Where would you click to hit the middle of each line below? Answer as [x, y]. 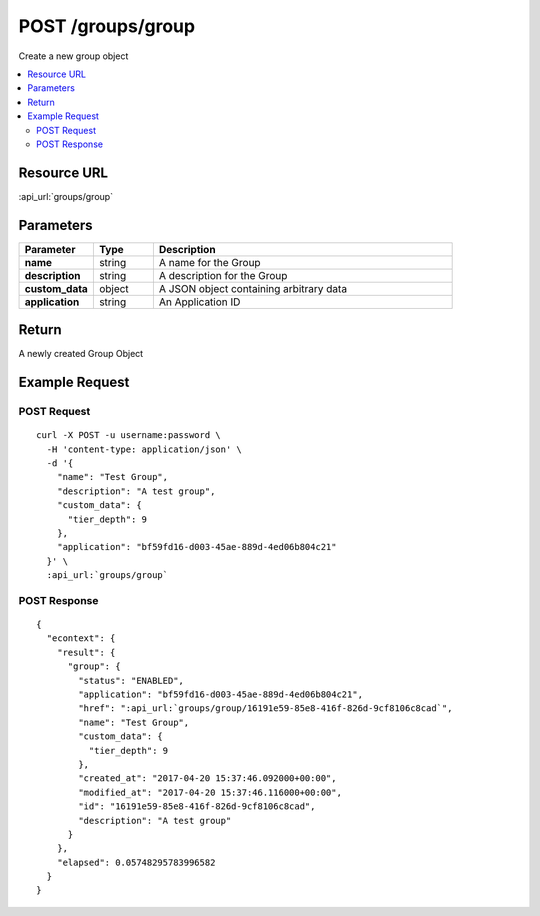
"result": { [86, 652]
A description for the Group [223, 275]
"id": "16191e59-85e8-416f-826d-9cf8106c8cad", [197, 806]
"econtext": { [81, 638]
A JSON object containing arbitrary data [253, 288]
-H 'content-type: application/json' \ [144, 449]
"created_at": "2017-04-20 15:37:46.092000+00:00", [207, 778]
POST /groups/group [106, 26]
